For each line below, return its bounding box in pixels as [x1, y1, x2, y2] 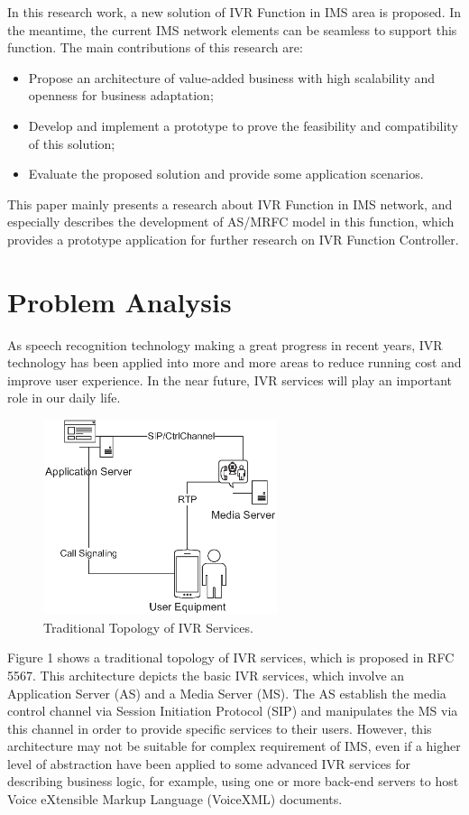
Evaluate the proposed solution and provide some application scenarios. [28, 164, 424, 183]
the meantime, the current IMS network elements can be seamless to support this [7, 20, 457, 39]
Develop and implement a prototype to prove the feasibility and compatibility [28, 116, 458, 134]
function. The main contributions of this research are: [7, 38, 303, 57]
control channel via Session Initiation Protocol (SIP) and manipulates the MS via [7, 701, 458, 720]
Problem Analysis [7, 282, 232, 320]
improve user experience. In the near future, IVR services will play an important [7, 370, 453, 389]
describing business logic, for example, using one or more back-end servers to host [7, 772, 459, 791]
